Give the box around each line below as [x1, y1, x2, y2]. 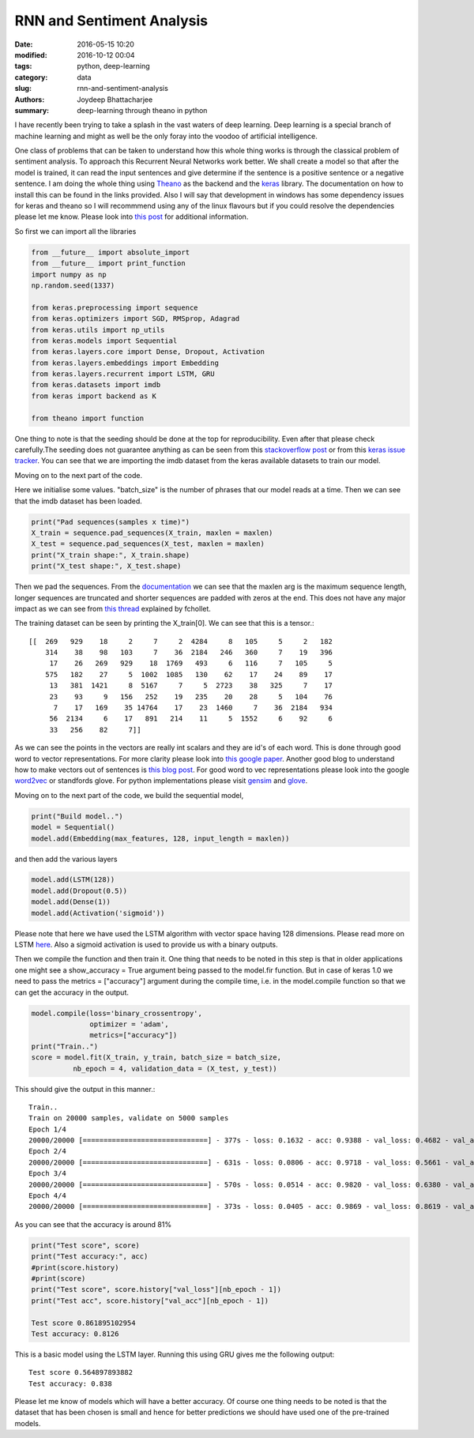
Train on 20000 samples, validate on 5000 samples [28, 1114, 229, 1123]
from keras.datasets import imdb [31, 380, 161, 390]
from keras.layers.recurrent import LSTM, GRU [31, 370, 215, 378]
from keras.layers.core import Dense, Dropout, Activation [31, 348, 265, 356]
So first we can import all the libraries [14, 226, 137, 236]
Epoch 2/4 [28, 1146, 66, 1156]
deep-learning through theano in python [77, 105, 208, 115]
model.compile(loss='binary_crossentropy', [31, 1008, 203, 1018]
